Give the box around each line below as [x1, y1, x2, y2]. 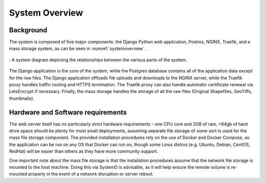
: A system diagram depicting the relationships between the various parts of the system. [9, 57, 187, 63]
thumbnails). [9, 95, 34, 101]
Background [9, 26, 48, 34]
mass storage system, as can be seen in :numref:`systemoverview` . [9, 46, 147, 51]
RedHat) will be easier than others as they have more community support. [9, 148, 158, 154]
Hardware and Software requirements [9, 108, 127, 116]
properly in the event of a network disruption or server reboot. [28, 171, 154, 177]
